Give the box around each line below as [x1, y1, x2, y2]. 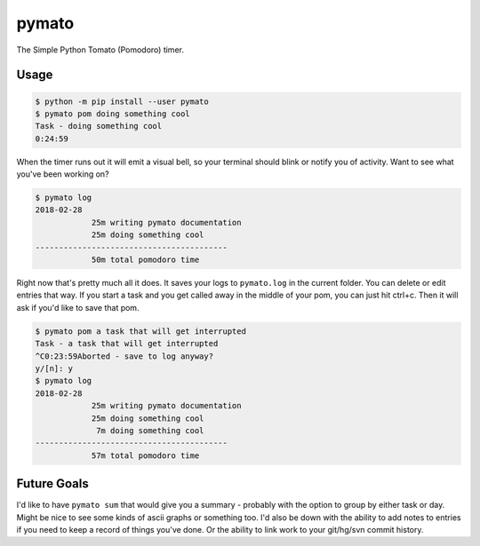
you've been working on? [16, 169, 110, 179]
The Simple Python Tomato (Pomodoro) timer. [16, 44, 184, 55]
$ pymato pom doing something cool [35, 108, 190, 119]
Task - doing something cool [35, 121, 163, 131]
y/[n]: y [35, 363, 74, 373]
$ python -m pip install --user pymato [35, 96, 209, 107]
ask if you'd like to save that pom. [16, 302, 140, 313]
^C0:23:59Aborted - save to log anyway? [35, 351, 213, 361]
